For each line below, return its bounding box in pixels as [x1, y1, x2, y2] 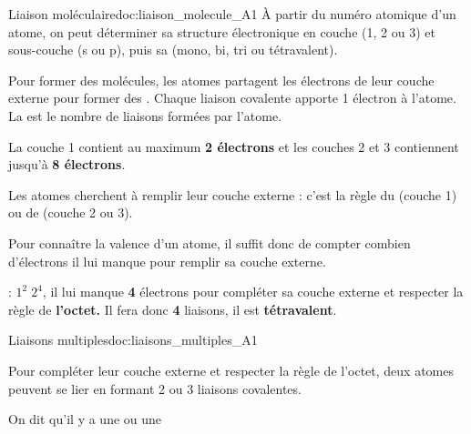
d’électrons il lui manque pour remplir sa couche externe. [8, 251, 326, 270]
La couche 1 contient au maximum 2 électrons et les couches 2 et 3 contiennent [8, 136, 459, 156]
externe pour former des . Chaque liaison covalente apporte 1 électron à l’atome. [8, 88, 456, 107]
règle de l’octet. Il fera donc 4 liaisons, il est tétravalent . [8, 299, 337, 318]
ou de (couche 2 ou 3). [8, 203, 133, 222]
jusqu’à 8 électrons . [8, 155, 126, 174]
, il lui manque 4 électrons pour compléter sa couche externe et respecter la [42, 282, 464, 301]
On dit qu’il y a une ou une [8, 409, 162, 429]
